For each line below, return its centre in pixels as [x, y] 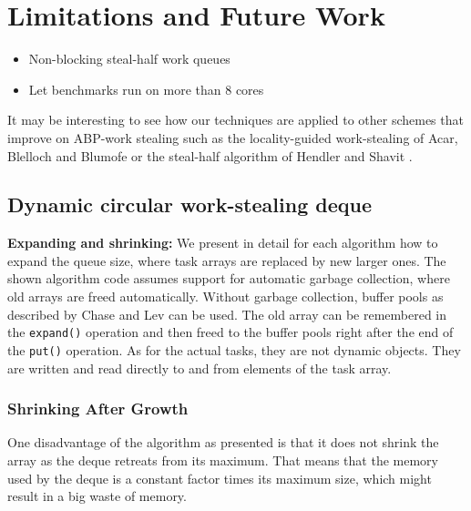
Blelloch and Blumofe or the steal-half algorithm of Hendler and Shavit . [210, 155]
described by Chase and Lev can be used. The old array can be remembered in [227, 314]
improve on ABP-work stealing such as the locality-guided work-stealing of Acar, [233, 137]
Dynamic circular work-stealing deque [189, 204]
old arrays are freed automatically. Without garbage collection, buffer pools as [225, 296]
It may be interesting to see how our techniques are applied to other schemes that [235, 120]
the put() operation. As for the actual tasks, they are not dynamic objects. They [234, 349]
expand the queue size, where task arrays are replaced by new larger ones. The [227, 260]
